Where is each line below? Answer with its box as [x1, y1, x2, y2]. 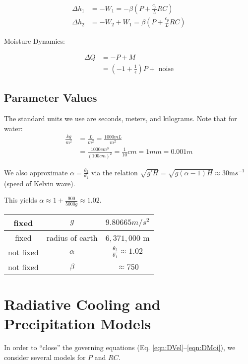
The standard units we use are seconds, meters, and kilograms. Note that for [4, 113, 237, 123]
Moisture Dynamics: [4, 36, 65, 46]
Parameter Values [4, 90, 97, 105]
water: [4, 123, 23, 133]
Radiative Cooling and [4, 293, 161, 314]
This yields [4, 195, 37, 205]
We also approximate [4, 167, 68, 177]
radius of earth [46, 231, 98, 243]
